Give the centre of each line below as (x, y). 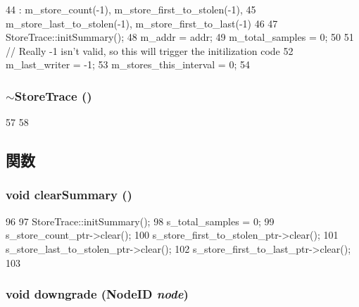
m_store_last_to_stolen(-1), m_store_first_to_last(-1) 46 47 (142, 23)
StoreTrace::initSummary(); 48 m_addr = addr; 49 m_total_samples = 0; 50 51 (180, 37)
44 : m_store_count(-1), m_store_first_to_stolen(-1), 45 (131, 9)
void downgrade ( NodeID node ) (97, 294)
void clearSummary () (69, 195)
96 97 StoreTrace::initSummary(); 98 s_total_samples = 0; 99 (140, 221)
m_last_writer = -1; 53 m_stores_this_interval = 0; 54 (128, 64)
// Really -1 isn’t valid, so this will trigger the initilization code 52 (150, 50)
